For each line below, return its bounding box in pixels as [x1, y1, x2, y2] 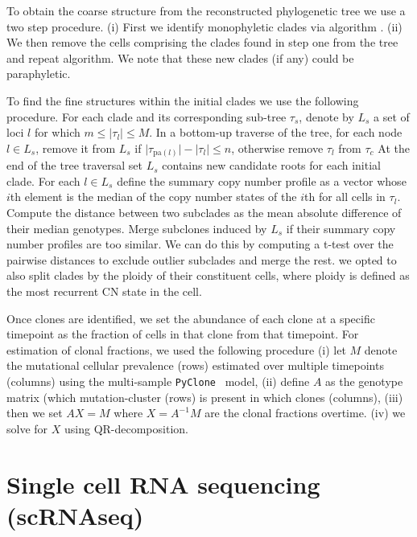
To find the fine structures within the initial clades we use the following [6, 92, 359, 109]
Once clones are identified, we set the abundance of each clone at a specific [6, 309, 375, 326]
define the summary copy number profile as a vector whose [117, 172, 407, 189]
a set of [374, 108, 410, 125]
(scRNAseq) [6, 498, 144, 531]
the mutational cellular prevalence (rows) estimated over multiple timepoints [6, 357, 384, 374]
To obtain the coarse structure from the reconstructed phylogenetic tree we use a [6, 2, 406, 18]
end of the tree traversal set [6, 157, 143, 174]
